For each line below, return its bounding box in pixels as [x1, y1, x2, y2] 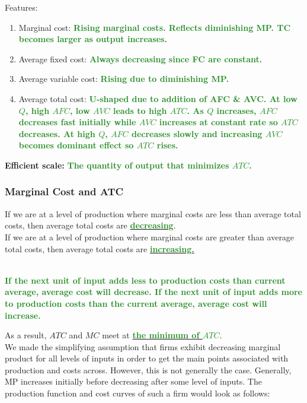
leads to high [113, 104, 167, 116]
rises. [156, 139, 178, 151]
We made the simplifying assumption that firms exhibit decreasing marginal [5, 340, 281, 353]
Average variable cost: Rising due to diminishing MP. [18, 72, 229, 85]
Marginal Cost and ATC [5, 184, 124, 199]
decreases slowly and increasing [131, 127, 263, 139]
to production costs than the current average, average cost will [5, 297, 267, 309]
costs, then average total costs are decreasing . [5, 219, 176, 231]
